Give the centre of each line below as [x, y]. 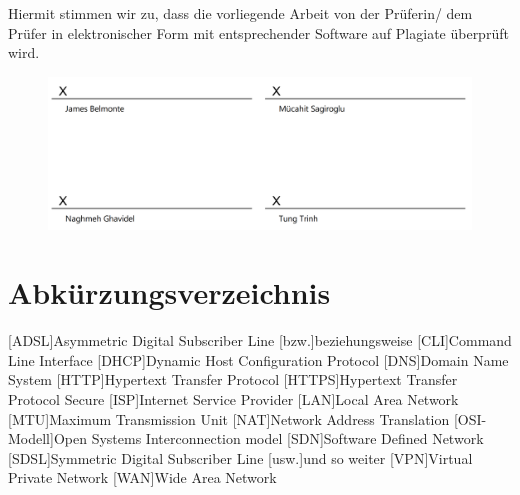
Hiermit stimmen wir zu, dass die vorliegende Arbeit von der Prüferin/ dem [240, 13]
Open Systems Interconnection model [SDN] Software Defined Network [268, 438]
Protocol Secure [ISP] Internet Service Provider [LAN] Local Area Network [233, 399]
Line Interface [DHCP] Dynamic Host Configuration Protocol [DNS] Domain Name [258, 359]
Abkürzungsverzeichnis [169, 292]
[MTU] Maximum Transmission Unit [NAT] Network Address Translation [229, 418]
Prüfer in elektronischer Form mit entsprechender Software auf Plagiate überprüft [258, 32]
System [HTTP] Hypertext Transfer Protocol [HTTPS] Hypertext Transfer [233, 379]
